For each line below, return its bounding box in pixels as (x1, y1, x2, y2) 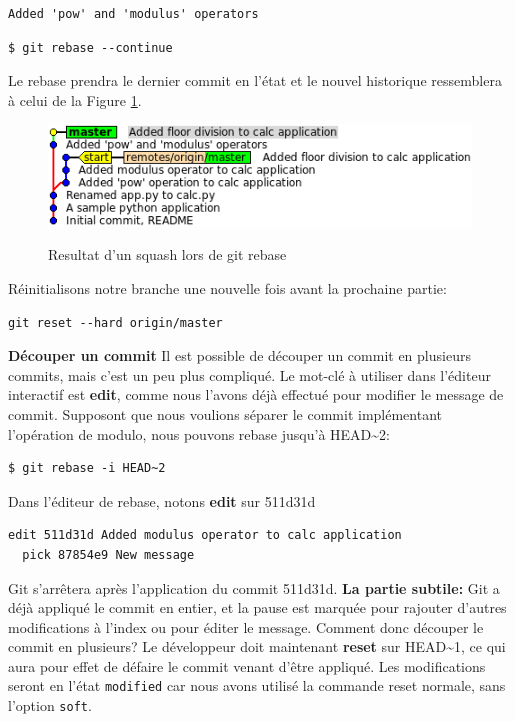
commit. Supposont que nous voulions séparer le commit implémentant (8, 403, 442, 424)
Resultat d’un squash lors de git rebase (48, 244, 287, 265)
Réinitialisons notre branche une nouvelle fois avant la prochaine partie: (8, 277, 447, 298)
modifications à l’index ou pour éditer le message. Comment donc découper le (8, 616, 484, 637)
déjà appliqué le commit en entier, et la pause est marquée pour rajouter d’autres (8, 597, 507, 618)
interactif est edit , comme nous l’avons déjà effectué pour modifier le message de (8, 384, 504, 405)
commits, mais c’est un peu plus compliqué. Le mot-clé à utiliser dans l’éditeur (8, 364, 491, 385)
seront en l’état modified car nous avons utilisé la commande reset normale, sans (8, 675, 506, 696)
